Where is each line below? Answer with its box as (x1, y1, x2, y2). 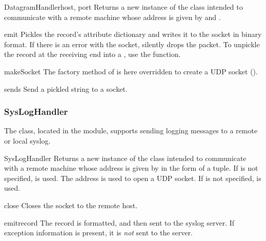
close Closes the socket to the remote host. (4, 199, 138, 210)
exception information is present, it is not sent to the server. (4, 227, 193, 238)
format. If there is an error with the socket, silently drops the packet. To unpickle (4, 38, 260, 49)
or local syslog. (4, 135, 51, 146)
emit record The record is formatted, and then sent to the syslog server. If (4, 217, 235, 228)
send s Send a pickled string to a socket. (4, 83, 128, 94)
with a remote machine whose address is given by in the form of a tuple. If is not (4, 163, 258, 173)
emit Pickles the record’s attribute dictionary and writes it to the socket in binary (4, 29, 262, 39)
